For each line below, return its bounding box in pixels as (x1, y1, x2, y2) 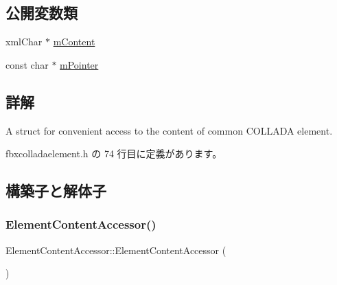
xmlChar (5, 34, 43, 49)
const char (5, 57, 49, 71)
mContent (53, 34, 95, 49)
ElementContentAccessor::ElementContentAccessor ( (5, 242, 226, 257)
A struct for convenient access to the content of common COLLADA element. (5, 123, 333, 137)
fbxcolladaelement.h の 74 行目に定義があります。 (5, 146, 222, 161)
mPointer (60, 57, 99, 71)
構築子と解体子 (5, 180, 106, 201)
